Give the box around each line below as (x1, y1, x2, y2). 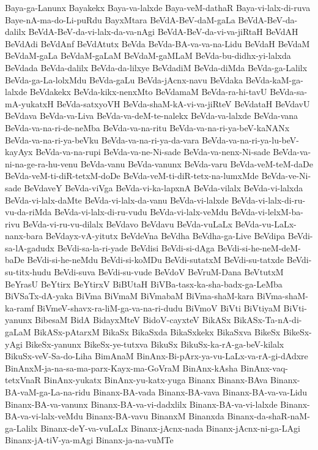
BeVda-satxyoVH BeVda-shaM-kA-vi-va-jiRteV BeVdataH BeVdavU (56, 97, 310, 110)
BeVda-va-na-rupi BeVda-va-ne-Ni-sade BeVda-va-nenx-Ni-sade (35, 145, 270, 158)
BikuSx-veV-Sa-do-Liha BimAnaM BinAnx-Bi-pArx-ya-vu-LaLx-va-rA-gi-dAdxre (5, 349, 308, 362)
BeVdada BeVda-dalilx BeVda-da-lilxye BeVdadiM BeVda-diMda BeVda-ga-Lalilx (5, 61, 308, 74)
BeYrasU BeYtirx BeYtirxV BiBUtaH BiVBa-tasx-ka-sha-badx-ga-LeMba (5, 277, 283, 290)
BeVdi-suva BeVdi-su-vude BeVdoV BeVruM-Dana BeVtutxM (54, 265, 284, 278)
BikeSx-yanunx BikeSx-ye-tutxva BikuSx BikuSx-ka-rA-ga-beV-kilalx (25, 337, 284, 350)
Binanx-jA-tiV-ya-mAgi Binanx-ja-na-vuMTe (5, 433, 174, 446)
